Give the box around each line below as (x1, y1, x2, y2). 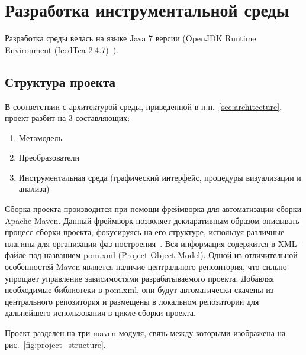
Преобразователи (18, 151, 79, 164)
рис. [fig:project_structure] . (5, 338, 106, 350)
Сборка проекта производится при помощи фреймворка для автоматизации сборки (5, 203, 302, 215)
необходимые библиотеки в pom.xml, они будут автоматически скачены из (5, 284, 274, 296)
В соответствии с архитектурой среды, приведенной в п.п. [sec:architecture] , (5, 100, 282, 112)
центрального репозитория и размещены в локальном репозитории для (5, 295, 259, 307)
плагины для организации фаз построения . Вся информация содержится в (5, 237, 275, 249)
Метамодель (18, 131, 62, 144)
